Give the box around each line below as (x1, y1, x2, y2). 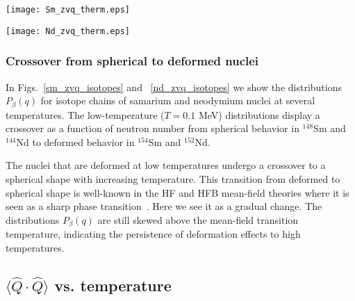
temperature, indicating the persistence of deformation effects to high (6, 227, 301, 241)
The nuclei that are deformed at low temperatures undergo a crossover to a (6, 158, 326, 172)
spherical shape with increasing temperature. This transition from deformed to (6, 171, 340, 186)
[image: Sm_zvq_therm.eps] (6, 5, 130, 15)
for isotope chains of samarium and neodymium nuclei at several (40, 93, 315, 108)
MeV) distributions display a (198, 107, 320, 122)
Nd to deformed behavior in (16, 134, 135, 149)
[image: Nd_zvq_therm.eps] (6, 26, 130, 36)
